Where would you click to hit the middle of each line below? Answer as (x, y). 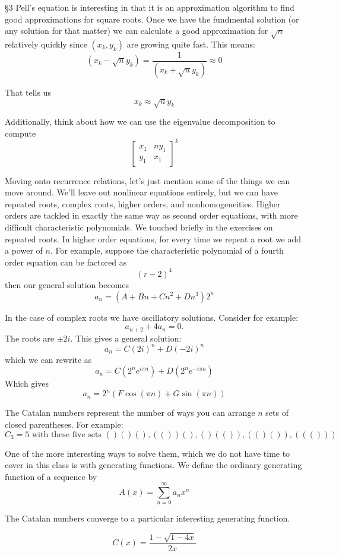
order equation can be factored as (66, 262)
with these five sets (67, 435)
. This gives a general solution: (126, 338)
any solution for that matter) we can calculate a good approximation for (137, 31)
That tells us (28, 92)
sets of (277, 413)
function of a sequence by (51, 476)
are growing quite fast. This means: (191, 44)
